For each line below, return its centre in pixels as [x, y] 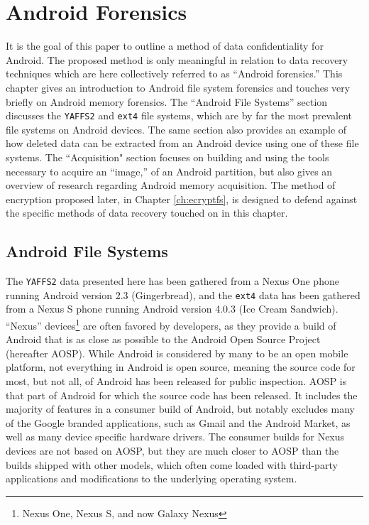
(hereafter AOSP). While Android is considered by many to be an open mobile [177, 353]
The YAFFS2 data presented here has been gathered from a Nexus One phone [172, 281]
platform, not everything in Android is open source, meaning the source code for [181, 367]
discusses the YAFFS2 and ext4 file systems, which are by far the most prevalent [179, 115]
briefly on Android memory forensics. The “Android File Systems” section [167, 101]
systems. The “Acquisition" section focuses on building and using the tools [167, 157]
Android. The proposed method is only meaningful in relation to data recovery [177, 59]
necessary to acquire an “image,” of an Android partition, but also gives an [169, 171]
